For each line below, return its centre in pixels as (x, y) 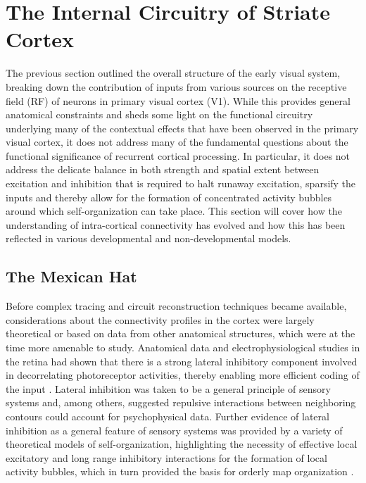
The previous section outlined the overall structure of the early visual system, (173, 73)
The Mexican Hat (71, 276)
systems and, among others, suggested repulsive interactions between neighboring (181, 402)
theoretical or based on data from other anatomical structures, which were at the (181, 333)
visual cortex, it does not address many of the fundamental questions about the (177, 142)
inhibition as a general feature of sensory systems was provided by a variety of (174, 430)
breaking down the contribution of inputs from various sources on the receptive (176, 86)
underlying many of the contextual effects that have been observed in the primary (182, 128)
